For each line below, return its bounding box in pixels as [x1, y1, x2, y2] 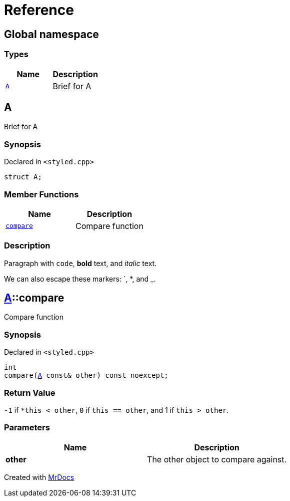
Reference [4, 2, 74, 19]
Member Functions [4, 189, 79, 199]
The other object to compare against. [147, 454, 287, 464]
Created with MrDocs [4, 472, 74, 481]
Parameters [4, 422, 50, 433]
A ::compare [4, 292, 64, 305]
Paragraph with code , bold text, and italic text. [4, 259, 157, 268]
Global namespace [4, 28, 99, 41]
